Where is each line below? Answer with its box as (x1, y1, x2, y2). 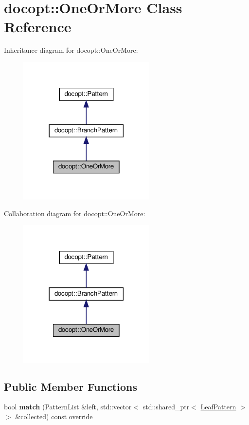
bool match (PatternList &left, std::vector (4, 402, 132, 412)
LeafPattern (200, 402, 236, 412)
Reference (4, 17, 71, 37)
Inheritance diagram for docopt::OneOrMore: (4, 45, 138, 55)
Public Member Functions (4, 379, 137, 394)
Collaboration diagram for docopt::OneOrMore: (4, 208, 145, 218)
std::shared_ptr (142, 402, 190, 412)
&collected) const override (15, 411, 93, 422)
